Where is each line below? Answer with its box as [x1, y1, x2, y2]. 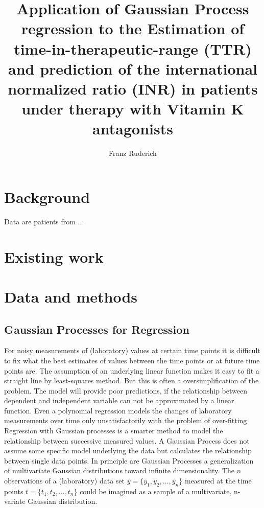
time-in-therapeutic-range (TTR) [14, 38, 252, 59]
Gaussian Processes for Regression [4, 321, 189, 337]
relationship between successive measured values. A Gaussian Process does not [4, 435, 250, 446]
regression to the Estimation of [21, 18, 245, 39]
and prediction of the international [8, 58, 257, 79]
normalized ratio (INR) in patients [8, 78, 258, 99]
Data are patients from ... [4, 216, 84, 226]
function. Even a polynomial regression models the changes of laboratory [4, 405, 232, 415]
